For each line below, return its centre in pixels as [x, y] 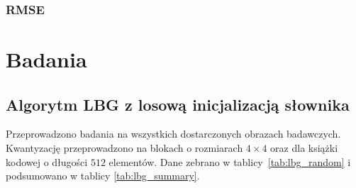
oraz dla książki [304, 148]
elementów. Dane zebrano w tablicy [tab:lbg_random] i [230, 161]
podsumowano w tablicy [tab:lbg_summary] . [103, 176]
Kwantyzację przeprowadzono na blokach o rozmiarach [124, 148]
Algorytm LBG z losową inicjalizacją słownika [178, 104]
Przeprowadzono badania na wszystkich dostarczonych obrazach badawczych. [173, 134]
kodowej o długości [47, 161]
